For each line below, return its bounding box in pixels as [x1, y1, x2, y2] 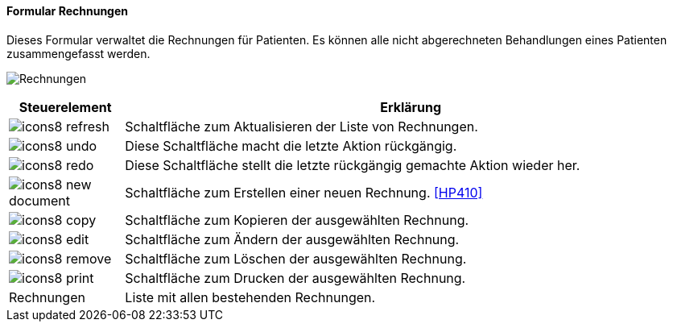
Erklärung [380, 98, 442, 115]
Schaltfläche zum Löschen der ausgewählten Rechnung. [125, 250, 467, 267]
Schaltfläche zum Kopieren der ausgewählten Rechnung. [125, 211, 469, 228]
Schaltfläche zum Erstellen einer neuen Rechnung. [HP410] [125, 184, 483, 201]
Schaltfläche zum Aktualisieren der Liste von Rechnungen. [125, 118, 478, 135]
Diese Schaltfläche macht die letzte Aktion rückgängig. [125, 137, 457, 154]
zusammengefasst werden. [6, 46, 151, 60]
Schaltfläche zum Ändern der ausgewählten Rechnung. [125, 230, 460, 247]
